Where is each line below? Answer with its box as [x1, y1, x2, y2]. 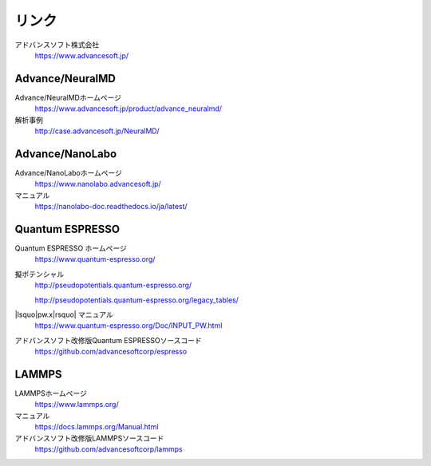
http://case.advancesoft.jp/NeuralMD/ [34, 126, 160, 136]
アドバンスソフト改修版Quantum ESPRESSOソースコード [14, 335, 203, 345]
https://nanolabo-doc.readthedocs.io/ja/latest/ [34, 202, 188, 211]
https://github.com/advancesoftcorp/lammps [34, 444, 183, 454]
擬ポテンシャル [14, 269, 64, 278]
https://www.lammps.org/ [34, 400, 119, 409]
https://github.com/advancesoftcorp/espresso [34, 347, 188, 357]
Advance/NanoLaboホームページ [14, 168, 123, 177]
